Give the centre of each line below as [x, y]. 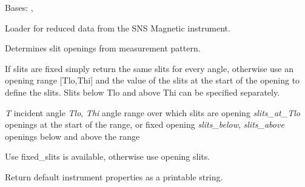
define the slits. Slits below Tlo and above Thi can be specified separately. [142, 92]
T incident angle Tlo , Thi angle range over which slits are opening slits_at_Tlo [152, 112]
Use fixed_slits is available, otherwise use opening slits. [108, 156]
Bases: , [19, 7]
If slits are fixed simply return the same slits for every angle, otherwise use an [149, 68]
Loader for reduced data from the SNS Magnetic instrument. [118, 28]
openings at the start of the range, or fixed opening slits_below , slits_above [145, 124]
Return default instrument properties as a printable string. [114, 176]
